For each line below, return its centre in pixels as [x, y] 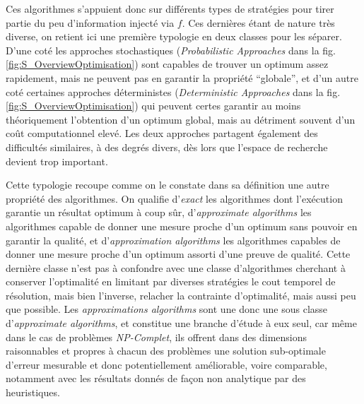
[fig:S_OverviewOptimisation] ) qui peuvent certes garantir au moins [153, 106]
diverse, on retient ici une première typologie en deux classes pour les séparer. [174, 36]
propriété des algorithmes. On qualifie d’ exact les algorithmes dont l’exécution [174, 198]
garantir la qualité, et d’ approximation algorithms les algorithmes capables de [173, 240]
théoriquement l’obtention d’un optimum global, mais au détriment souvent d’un [181, 119]
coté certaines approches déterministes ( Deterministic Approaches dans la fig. [173, 91]
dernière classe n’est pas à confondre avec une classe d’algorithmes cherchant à [176, 267]
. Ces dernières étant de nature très [258, 22]
